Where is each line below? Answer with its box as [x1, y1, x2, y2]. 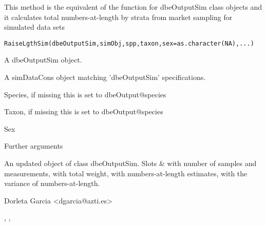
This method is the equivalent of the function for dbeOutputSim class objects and [4, 2, 262, 12]
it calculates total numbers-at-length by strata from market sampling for [4, 11, 233, 22]
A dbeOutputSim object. [4, 54, 82, 65]
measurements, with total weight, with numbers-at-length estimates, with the [4, 168, 248, 178]
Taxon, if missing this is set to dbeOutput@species [4, 106, 163, 117]
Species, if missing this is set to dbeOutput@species [4, 89, 166, 99]
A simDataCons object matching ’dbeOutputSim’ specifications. [4, 72, 206, 83]
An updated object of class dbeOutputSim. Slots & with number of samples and [4, 158, 257, 168]
